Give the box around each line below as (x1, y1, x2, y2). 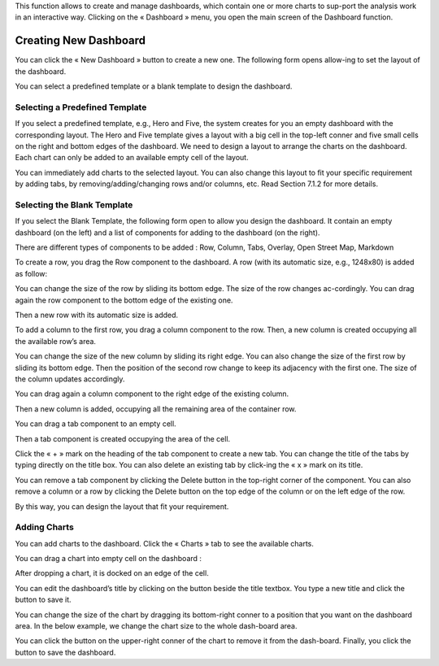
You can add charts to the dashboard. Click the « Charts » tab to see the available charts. (15, 538, 315, 548)
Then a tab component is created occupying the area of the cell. (15, 433, 231, 443)
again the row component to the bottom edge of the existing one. (15, 295, 233, 305)
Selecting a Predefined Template (15, 102, 147, 113)
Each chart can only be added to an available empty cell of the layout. (15, 153, 249, 163)
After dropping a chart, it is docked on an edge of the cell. (15, 568, 209, 578)
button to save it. (15, 594, 72, 605)
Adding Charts (15, 521, 75, 533)
